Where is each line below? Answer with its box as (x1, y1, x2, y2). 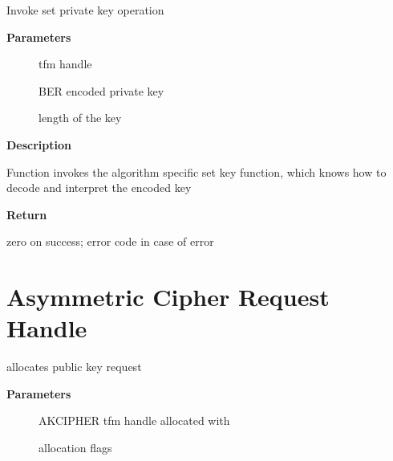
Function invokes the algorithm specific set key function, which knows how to (6, 163, 387, 180)
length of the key (38, 109, 122, 126)
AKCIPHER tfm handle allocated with (38, 412, 230, 429)
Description (6, 136, 72, 153)
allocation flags (38, 439, 112, 456)
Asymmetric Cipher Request (6, 280, 330, 313)
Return (6, 206, 47, 222)
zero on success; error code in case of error (6, 233, 214, 250)
